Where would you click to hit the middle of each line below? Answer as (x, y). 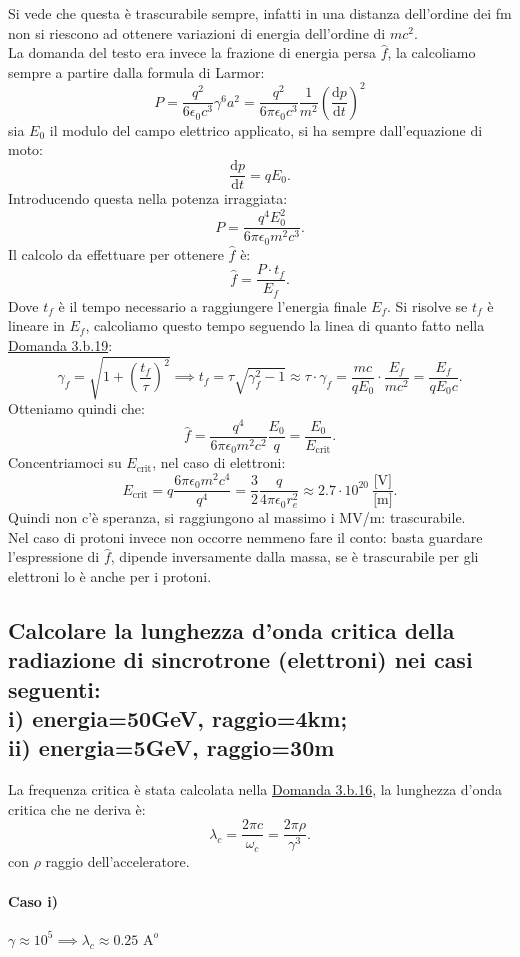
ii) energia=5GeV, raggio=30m (171, 747)
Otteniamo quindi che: (76, 408)
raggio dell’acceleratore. (117, 861)
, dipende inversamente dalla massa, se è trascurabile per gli (294, 556)
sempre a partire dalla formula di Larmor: (136, 71)
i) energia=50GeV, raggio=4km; (178, 718)
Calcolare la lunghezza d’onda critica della (231, 629)
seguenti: (54, 688)
